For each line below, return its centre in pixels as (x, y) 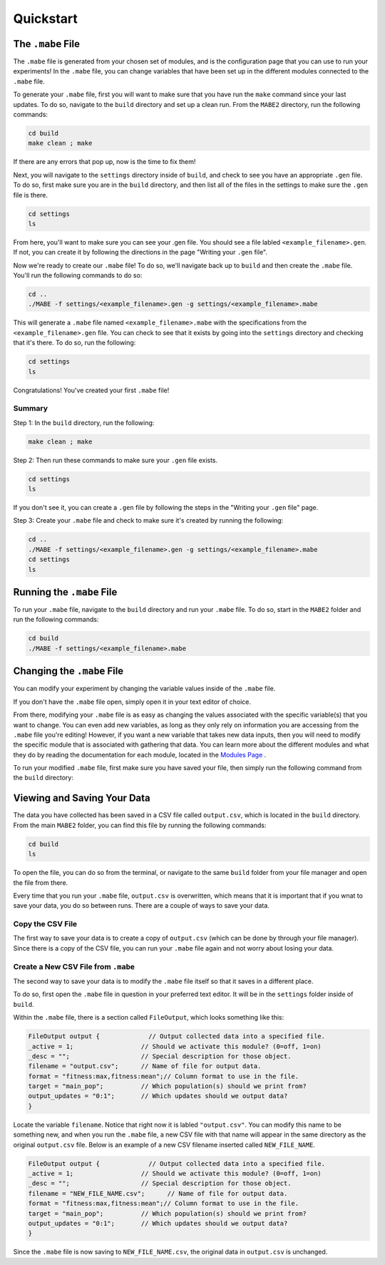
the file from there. (41, 882)
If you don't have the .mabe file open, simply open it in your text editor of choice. (132, 702)
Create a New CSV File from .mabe (74, 966)
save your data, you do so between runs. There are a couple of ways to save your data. (142, 906)
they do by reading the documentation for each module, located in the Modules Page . (140, 754)
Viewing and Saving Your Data (82, 798)
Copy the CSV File (45, 924)
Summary (31, 409)
